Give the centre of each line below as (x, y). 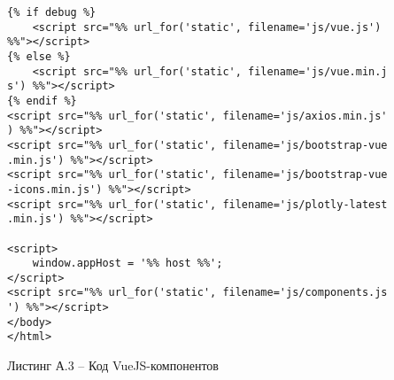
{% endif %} (42, 101)
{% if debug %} (52, 12)
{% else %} (39, 56)
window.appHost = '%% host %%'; (127, 264)
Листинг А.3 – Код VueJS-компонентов (113, 365)
